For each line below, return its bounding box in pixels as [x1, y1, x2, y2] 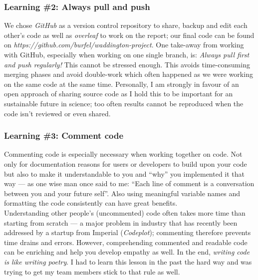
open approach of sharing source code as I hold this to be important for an [4, 88, 233, 99]
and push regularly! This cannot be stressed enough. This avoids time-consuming [4, 59, 250, 69]
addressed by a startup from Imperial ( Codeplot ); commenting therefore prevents [4, 227, 251, 238]
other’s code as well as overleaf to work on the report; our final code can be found [4, 29, 255, 40]
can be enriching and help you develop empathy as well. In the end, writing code [4, 247, 250, 257]
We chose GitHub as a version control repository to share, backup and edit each [4, 20, 248, 30]
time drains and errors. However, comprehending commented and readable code [4, 237, 248, 247]
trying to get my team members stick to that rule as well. [4, 266, 180, 277]
